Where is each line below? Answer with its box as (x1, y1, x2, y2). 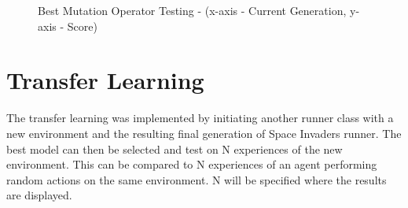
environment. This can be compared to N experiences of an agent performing (6, 156, 377, 173)
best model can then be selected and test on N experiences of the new (6, 140, 343, 157)
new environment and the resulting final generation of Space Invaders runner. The (6, 124, 402, 141)
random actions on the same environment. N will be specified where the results (6, 171, 387, 188)
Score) (67, 17, 97, 34)
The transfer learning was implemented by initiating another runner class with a (6, 110, 394, 126)
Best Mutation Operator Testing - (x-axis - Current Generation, (38, 2, 347, 18)
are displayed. (6, 187, 72, 203)
